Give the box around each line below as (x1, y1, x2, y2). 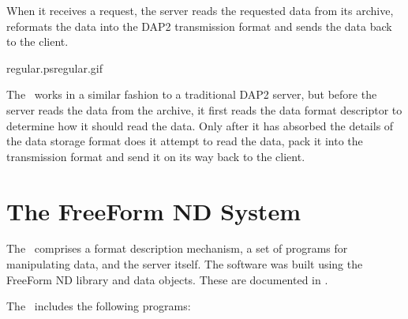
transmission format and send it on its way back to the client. (6, 148, 305, 164)
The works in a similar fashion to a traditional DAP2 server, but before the (6, 86, 377, 103)
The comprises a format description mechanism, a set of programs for (6, 240, 348, 257)
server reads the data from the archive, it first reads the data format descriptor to (6, 101, 402, 118)
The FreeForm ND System (6, 194, 301, 227)
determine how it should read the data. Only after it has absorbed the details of (6, 117, 394, 133)
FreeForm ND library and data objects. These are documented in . (6, 271, 328, 287)
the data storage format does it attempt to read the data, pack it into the (6, 133, 363, 149)
